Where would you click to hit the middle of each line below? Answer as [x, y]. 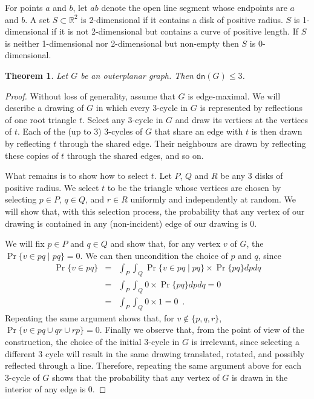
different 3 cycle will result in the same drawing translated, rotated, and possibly [155, 353]
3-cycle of [22, 377]
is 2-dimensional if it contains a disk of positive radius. [182, 19]
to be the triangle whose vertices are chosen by [194, 187]
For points [24, 7]
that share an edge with [199, 131]
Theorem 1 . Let [37, 75]
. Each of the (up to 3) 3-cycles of [80, 131]
